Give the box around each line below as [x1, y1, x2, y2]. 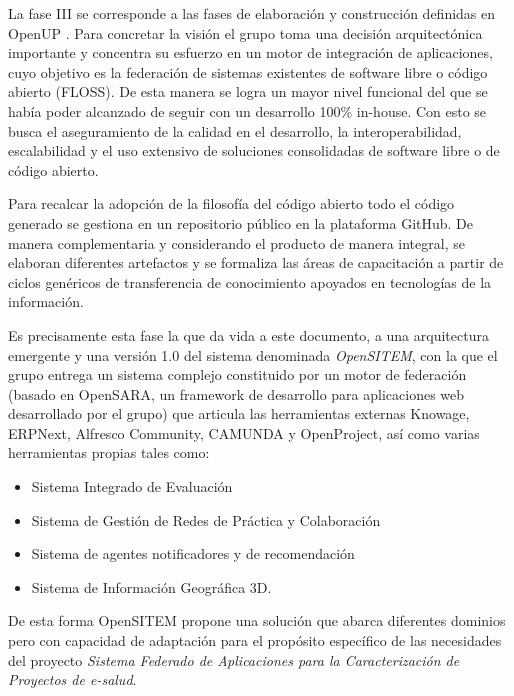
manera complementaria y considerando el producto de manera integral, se [8, 232, 465, 253]
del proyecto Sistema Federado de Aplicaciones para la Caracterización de [8, 649, 460, 670]
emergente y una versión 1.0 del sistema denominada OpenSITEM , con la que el [8, 344, 498, 365]
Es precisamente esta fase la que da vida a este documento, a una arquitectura [8, 324, 489, 345]
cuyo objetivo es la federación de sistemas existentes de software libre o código [8, 61, 488, 82]
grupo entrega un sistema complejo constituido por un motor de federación [8, 364, 467, 385]
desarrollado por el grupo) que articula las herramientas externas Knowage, [8, 403, 470, 424]
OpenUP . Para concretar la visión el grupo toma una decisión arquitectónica [8, 22, 483, 43]
